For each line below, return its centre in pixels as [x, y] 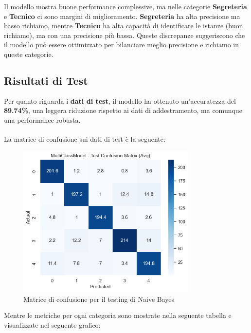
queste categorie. [29, 54]
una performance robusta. [42, 120]
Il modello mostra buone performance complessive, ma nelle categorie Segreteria [125, 6]
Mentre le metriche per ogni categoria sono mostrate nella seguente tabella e [118, 315]
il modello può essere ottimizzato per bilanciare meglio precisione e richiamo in [121, 45]
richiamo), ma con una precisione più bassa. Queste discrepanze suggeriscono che [125, 35]
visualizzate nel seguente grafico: [52, 325]
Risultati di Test [46, 80]
